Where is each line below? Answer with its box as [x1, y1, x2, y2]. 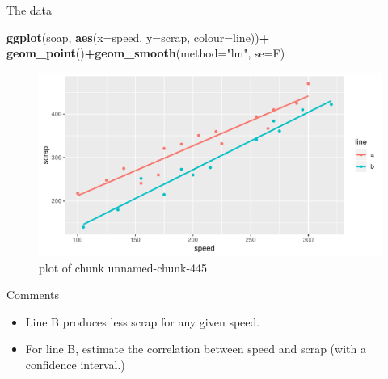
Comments [6, 286, 60, 303]
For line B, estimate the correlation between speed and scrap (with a [25, 340, 366, 357]
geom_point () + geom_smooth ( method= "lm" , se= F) [6, 44, 285, 61]
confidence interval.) [25, 356, 125, 373]
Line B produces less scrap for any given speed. [25, 313, 260, 330]
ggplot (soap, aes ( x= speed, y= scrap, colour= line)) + [6, 28, 270, 45]
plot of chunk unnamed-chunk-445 [39, 259, 208, 276]
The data [6, 2, 52, 18]
